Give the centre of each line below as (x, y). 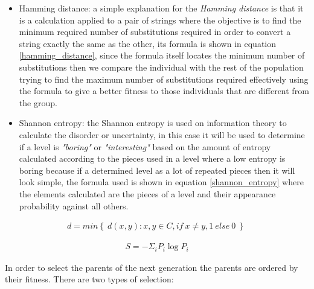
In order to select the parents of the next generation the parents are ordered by (152, 267)
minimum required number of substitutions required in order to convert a (155, 32)
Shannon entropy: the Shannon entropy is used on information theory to (153, 123)
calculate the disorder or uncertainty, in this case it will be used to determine (162, 134)
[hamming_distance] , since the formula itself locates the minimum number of (162, 55)
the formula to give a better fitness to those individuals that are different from (164, 91)
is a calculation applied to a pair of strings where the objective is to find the (160, 20)
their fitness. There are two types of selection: (89, 279)
